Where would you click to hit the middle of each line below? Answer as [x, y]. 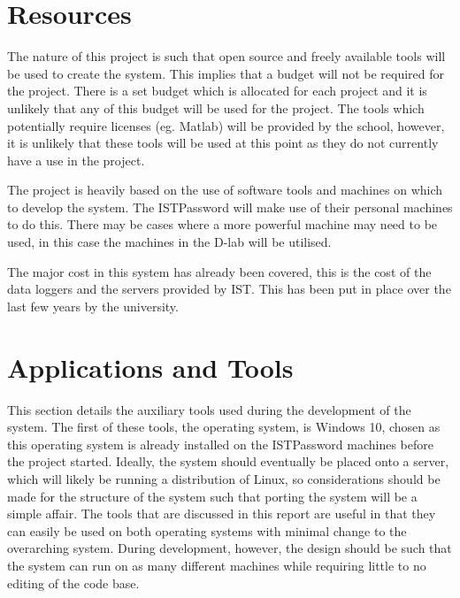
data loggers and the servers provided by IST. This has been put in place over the [229, 289]
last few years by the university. [93, 306]
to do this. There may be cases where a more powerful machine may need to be [222, 224]
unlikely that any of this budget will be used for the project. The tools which [216, 107]
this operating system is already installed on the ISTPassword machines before [221, 444]
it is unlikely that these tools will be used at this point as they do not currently [223, 143]
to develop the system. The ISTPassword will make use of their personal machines [230, 207]
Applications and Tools [150, 367]
